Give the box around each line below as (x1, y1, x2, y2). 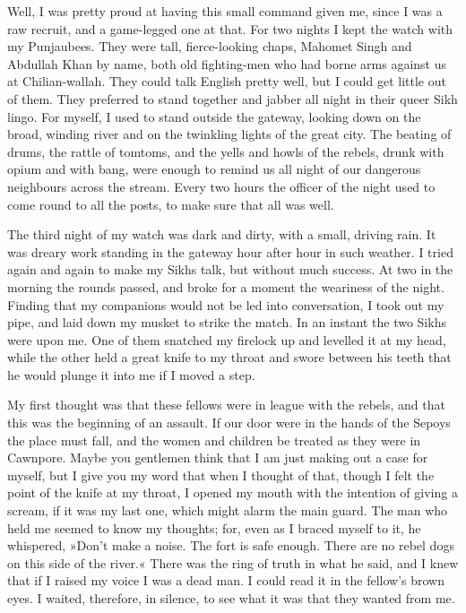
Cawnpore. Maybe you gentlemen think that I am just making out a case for (7, 448, 428, 467)
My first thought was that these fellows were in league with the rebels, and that (7, 395, 445, 414)
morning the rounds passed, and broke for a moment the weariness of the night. (7, 277, 444, 296)
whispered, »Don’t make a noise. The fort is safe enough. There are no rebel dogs (7, 536, 454, 555)
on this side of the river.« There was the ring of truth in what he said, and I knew (7, 553, 459, 572)
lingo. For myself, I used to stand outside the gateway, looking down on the (7, 107, 421, 125)
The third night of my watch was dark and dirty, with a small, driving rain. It (7, 225, 436, 244)
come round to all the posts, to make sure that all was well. (7, 194, 334, 213)
